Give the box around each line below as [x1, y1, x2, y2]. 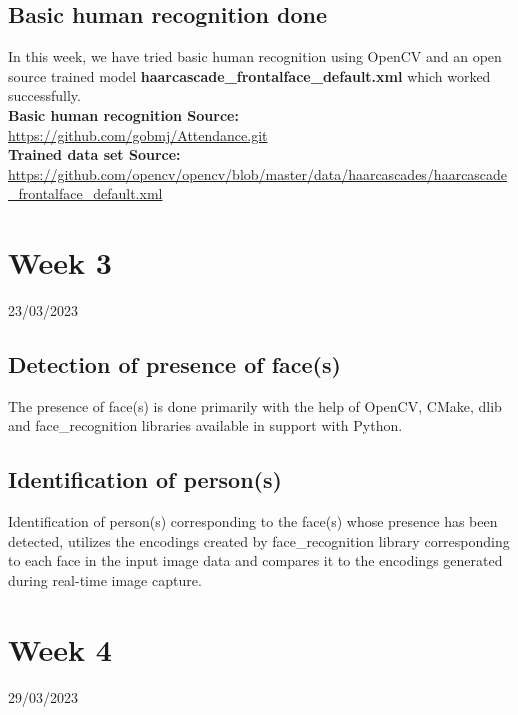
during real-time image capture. [8, 570, 202, 591]
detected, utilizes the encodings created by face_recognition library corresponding [8, 530, 510, 551]
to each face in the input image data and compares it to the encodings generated [8, 550, 503, 571]
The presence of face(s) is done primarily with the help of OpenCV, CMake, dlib [8, 395, 502, 416]
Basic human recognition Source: [8, 104, 239, 125]
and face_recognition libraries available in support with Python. [8, 415, 403, 436]
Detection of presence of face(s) [8, 349, 341, 380]
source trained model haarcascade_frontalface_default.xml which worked [8, 65, 491, 86]
